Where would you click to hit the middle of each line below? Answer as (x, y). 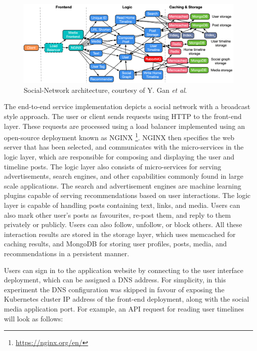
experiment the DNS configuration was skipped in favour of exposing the (114, 289)
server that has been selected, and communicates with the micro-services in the (124, 147)
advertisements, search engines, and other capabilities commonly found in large (124, 176)
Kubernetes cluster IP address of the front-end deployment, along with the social (127, 299)
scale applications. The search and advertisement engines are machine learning (123, 185)
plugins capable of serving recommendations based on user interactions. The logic (127, 195)
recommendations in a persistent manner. (67, 253)
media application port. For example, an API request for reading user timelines (124, 308)
